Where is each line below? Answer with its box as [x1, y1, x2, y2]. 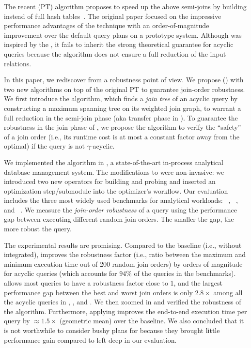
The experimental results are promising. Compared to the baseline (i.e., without [4, 240, 242, 250]
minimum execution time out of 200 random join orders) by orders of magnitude [4, 258, 243, 269]
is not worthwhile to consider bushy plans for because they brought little [4, 325, 220, 335]
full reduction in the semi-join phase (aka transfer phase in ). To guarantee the [4, 112, 238, 122]
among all [213, 287, 243, 297]
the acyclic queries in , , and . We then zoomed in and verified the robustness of [4, 297, 241, 307]
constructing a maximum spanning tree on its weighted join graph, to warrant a [4, 103, 241, 113]
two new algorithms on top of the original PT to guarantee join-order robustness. [4, 84, 245, 94]
